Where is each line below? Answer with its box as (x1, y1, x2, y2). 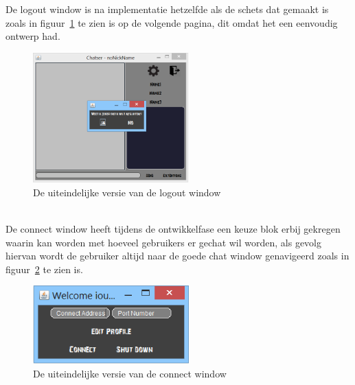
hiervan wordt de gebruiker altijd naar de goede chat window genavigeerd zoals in (5, 248, 350, 263)
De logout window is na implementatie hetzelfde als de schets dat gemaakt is (5, 2, 329, 16)
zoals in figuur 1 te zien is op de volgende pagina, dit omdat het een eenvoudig (5, 15, 338, 30)
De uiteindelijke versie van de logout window (33, 185, 221, 199)
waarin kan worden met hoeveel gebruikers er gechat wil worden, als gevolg (5, 235, 322, 249)
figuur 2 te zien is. (5, 261, 83, 276)
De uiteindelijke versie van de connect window (33, 366, 227, 380)
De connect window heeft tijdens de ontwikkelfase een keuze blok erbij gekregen (5, 222, 341, 236)
